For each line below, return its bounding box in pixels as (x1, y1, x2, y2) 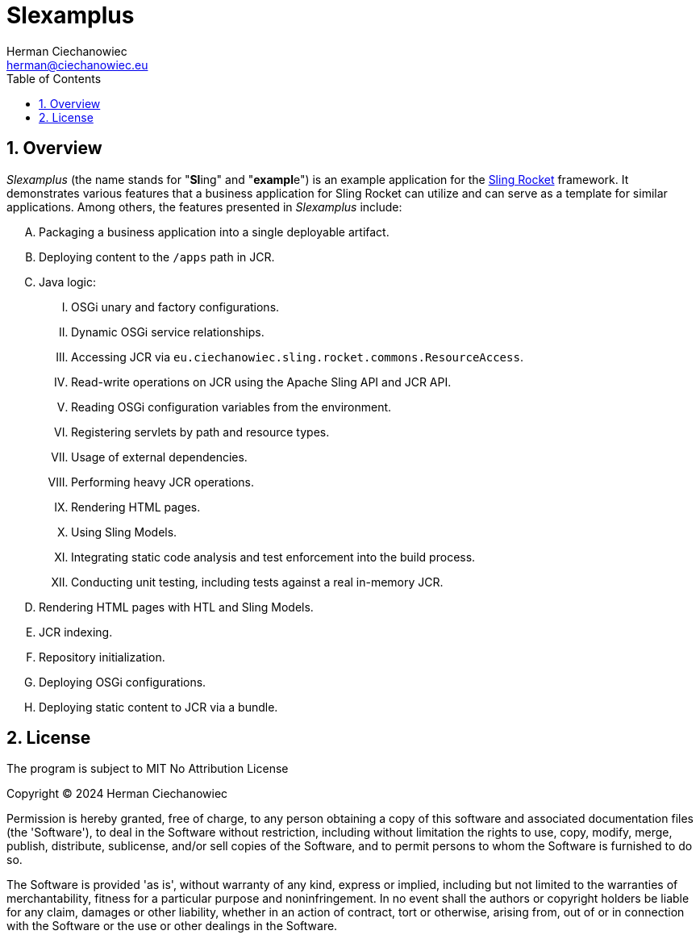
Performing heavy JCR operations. (71, 474, 255, 489)
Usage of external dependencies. (71, 449, 248, 464)
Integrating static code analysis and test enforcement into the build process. (71, 549, 476, 564)
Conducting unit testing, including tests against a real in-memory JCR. (71, 574, 444, 589)
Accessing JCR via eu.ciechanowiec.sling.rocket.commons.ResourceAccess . (71, 349, 523, 364)
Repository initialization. (39, 649, 165, 664)
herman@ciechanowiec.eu (6, 57, 148, 72)
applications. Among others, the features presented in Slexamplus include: (6, 199, 402, 214)
